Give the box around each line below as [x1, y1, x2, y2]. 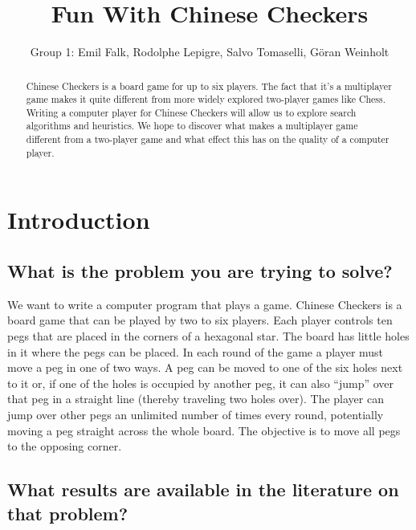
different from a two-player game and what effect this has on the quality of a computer [26, 132, 389, 146]
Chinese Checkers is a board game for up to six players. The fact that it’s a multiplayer [26, 79, 392, 92]
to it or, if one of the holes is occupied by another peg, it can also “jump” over [7, 374, 394, 391]
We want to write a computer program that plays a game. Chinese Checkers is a [7, 296, 402, 312]
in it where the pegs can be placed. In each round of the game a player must [7, 343, 384, 360]
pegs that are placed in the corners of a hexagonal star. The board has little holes [7, 328, 410, 344]
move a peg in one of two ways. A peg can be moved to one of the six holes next [7, 359, 403, 376]
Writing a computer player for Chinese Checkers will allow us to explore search [26, 105, 357, 119]
